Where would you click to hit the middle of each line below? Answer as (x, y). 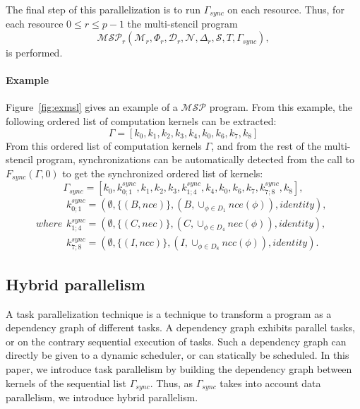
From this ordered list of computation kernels (104, 145)
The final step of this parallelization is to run (103, 9)
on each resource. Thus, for (286, 9)
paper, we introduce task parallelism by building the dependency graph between (179, 368)
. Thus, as (172, 383)
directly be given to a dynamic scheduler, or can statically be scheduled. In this (178, 355)
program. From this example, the (281, 107)
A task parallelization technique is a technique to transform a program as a (169, 313)
